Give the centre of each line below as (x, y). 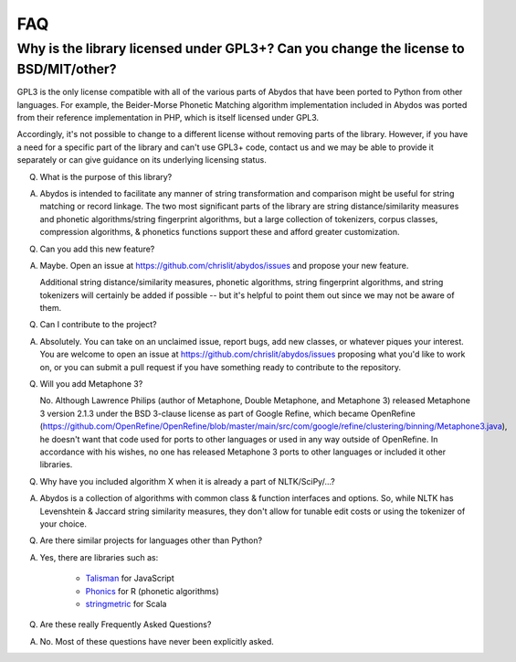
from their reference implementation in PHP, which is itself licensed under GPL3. (168, 118)
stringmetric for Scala (126, 603)
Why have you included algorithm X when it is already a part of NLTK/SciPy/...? (187, 481)
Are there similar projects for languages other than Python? (151, 540)
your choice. (63, 523)
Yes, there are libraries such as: (99, 557)
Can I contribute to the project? (98, 325)
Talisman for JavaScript (130, 578)
